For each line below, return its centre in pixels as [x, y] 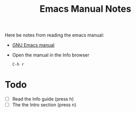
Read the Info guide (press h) [43, 99]
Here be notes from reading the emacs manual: [54, 35]
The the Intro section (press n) [44, 105]
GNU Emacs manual [33, 45]
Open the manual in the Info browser [51, 55]
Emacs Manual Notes [85, 9]
